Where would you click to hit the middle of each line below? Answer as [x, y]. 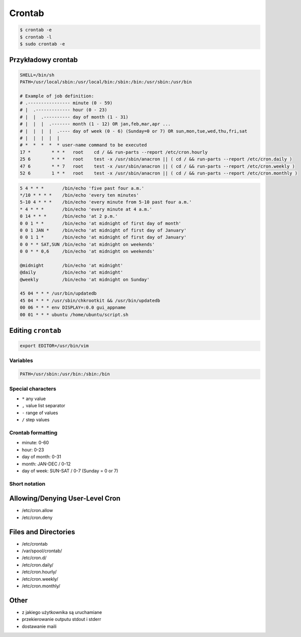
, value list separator [43, 406]
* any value [34, 399]
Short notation [27, 483]
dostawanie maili [39, 626]
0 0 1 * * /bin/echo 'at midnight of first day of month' [101, 223]
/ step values [36, 420]
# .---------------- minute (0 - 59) [66, 103]
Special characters [33, 389]
